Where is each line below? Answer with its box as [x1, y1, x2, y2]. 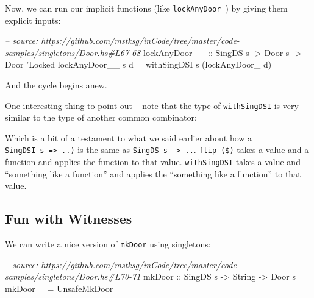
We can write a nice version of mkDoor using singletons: [5, 238, 211, 250]
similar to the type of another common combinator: [5, 111, 197, 124]
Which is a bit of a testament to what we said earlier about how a [5, 131, 252, 144]
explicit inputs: [5, 13, 61, 26]
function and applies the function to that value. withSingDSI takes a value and [5, 155, 301, 168]
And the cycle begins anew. [5, 79, 107, 91]
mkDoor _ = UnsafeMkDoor [5, 282, 113, 295]
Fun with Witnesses [5, 209, 132, 228]
